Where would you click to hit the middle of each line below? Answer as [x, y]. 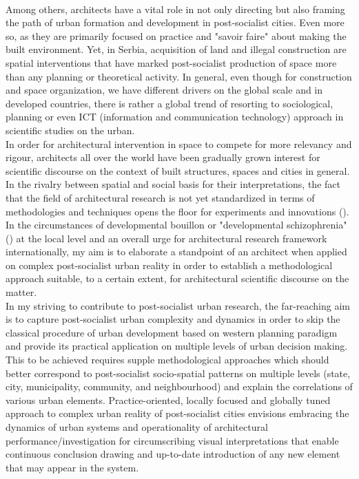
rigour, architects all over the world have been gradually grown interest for [163, 157]
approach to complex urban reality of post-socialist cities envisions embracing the [177, 413]
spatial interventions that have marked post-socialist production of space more [171, 62]
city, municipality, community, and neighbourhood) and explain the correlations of [179, 386]
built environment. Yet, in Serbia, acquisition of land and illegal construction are [176, 49]
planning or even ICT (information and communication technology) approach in [175, 117]
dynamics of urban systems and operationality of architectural [137, 427]
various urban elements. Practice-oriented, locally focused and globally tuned [168, 400]
